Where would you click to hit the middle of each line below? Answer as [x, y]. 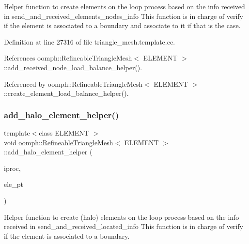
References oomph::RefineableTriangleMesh [68, 58]
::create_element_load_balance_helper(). [66, 93]
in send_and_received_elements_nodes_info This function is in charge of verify [124, 16]
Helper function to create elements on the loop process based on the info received [124, 6]
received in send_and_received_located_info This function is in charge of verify [124, 226]
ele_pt [14, 184]
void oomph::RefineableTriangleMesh [59, 142]
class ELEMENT [64, 132]
